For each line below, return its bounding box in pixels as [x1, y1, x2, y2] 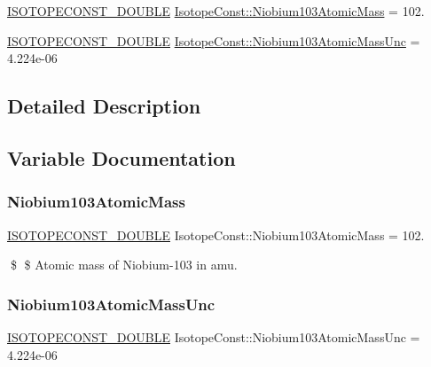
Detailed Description [7, 92, 201, 120]
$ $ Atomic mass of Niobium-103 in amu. [10, 255, 238, 274]
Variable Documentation [7, 144, 236, 171]
